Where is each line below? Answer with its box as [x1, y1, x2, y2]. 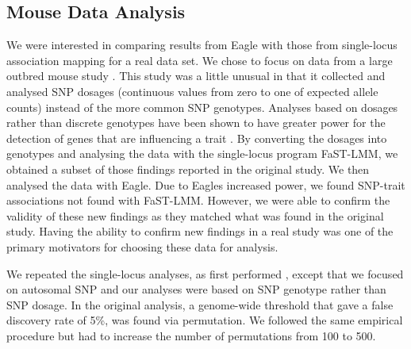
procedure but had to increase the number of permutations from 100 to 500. [6, 327, 376, 343]
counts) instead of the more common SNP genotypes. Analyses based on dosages [6, 98, 398, 115]
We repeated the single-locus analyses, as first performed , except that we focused [6, 265, 404, 282]
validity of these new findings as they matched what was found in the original [6, 207, 384, 224]
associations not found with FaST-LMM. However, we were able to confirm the [6, 192, 390, 209]
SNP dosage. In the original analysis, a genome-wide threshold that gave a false [6, 296, 394, 313]
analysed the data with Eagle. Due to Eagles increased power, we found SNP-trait [6, 176, 405, 193]
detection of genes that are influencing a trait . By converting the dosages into [6, 129, 387, 146]
